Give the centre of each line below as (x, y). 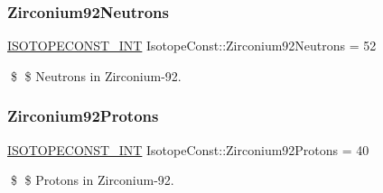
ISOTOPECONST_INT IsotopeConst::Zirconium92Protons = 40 (188, 149)
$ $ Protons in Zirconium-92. (92, 180)
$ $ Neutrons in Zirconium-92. (96, 75)
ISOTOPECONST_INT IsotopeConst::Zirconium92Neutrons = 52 (192, 46)
